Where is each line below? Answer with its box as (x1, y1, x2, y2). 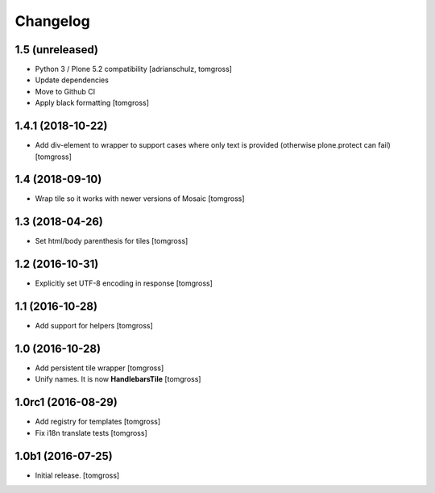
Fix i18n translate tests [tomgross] (35, 428, 148, 437)
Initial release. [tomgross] (35, 470, 120, 480)
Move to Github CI (35, 86, 96, 96)
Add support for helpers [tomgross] (35, 321, 153, 331)
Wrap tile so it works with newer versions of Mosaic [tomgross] (35, 194, 245, 203)
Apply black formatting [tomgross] (35, 98, 149, 108)
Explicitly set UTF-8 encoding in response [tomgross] (35, 278, 213, 288)
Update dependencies (35, 75, 109, 85)
